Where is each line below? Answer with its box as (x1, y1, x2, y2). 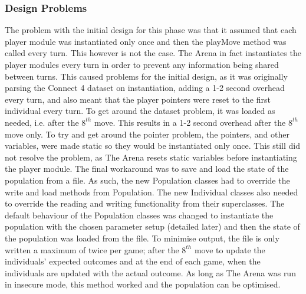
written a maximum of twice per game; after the (5, 243, 179, 256)
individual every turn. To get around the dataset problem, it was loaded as (5, 104, 275, 117)
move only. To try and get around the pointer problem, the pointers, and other (5, 128, 289, 140)
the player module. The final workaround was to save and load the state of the (5, 162, 289, 175)
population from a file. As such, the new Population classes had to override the (5, 174, 290, 186)
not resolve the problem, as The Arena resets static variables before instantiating (5, 151, 297, 163)
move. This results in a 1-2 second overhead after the (94, 116, 286, 128)
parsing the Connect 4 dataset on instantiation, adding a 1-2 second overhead (5, 81, 285, 94)
